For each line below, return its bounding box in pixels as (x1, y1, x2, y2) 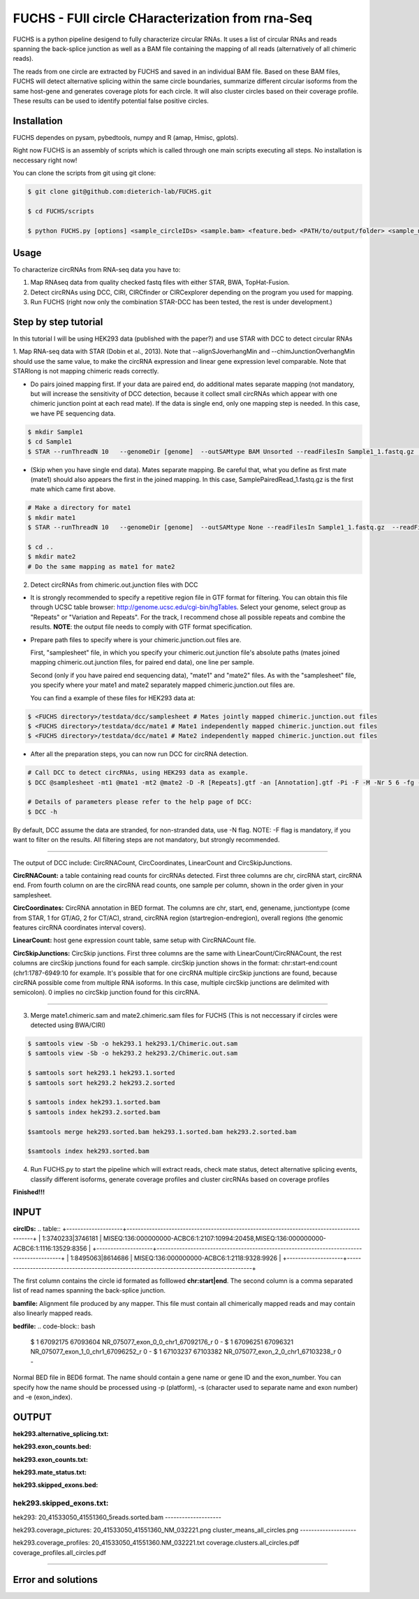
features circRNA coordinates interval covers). (13, 923, 147, 932)
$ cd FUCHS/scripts (27, 207, 94, 215)
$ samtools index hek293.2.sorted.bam (27, 1108, 161, 1116)
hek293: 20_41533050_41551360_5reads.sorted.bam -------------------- (13, 1513, 221, 1521)
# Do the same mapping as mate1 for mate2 (27, 562, 175, 570)
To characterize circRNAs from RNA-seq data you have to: (13, 266, 181, 274)
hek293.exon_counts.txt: (13, 1455, 89, 1463)
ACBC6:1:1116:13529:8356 (13, 1244, 87, 1252)
